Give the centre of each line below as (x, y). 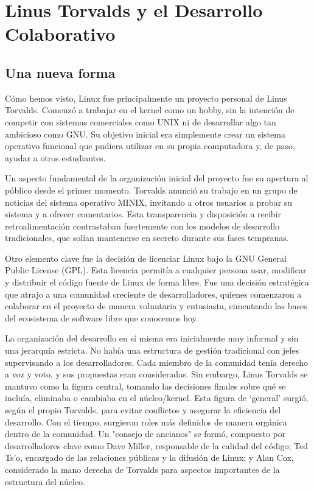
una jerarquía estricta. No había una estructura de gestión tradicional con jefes (152, 350)
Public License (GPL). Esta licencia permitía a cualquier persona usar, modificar (156, 270)
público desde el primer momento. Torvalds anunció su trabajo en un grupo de (151, 190)
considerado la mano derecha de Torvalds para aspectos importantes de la (142, 469)
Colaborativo (60, 34)
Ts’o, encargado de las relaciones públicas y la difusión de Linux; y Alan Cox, (149, 457)
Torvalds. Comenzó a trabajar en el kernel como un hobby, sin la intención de (150, 110)
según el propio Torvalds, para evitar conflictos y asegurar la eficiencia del (143, 410)
